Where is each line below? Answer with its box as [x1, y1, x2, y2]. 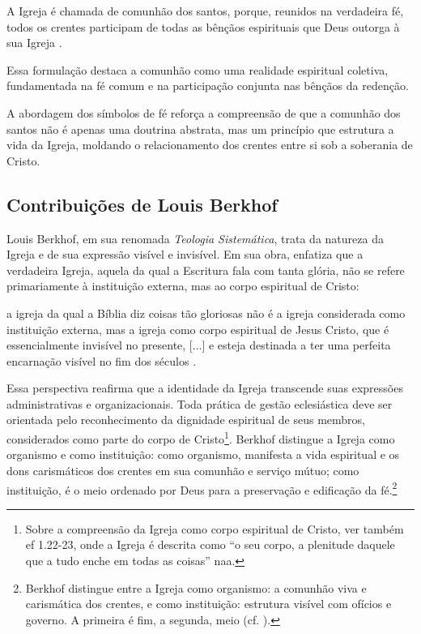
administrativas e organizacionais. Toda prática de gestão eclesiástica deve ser [6, 395, 393, 412]
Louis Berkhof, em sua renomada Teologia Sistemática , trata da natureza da [6, 229, 384, 246]
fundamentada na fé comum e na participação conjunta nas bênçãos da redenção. [6, 77, 409, 94]
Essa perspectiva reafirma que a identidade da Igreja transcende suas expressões [6, 379, 403, 396]
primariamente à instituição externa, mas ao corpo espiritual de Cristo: [6, 277, 359, 294]
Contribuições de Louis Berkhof [6, 191, 278, 216]
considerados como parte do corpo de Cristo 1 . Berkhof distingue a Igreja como [6, 428, 395, 447]
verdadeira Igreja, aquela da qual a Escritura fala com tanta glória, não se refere [6, 261, 405, 278]
